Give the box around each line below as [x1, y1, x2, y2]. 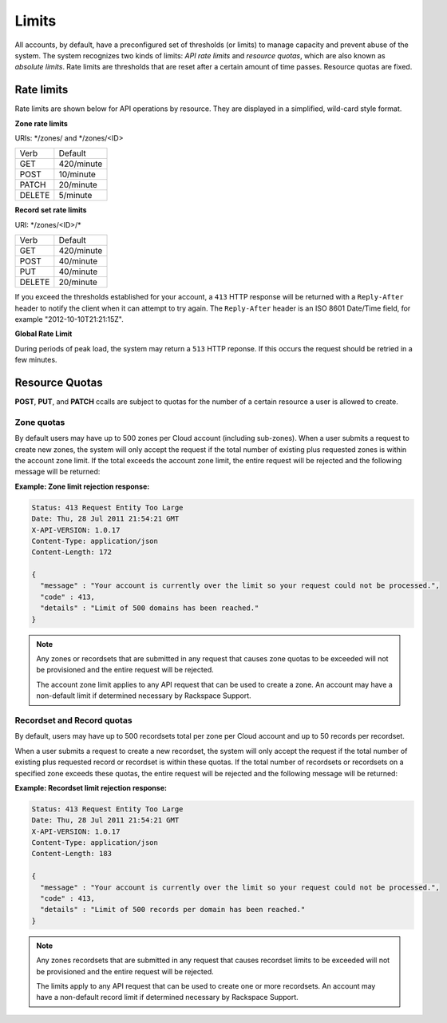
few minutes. [14, 355, 57, 365]
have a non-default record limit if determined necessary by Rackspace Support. [36, 993, 299, 1002]
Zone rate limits [14, 118, 68, 128]
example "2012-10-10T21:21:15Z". [14, 314, 124, 323]
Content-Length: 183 [31, 849, 112, 858]
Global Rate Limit [14, 329, 73, 339]
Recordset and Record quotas [14, 715, 133, 726]
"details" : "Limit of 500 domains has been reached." [40, 604, 259, 613]
